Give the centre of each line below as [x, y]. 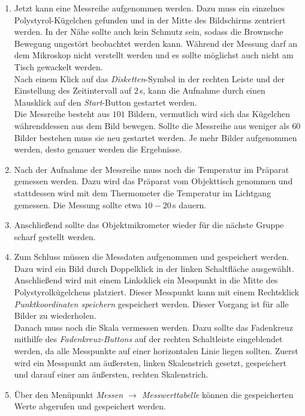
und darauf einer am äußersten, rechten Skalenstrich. [111, 374]
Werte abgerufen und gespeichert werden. [90, 406]
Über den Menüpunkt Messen [69, 394]
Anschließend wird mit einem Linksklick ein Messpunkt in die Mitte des [146, 280]
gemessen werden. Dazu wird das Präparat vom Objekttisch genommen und [153, 181]
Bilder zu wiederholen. [55, 315]
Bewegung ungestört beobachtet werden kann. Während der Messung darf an [156, 43]
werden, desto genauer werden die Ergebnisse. [98, 149]
